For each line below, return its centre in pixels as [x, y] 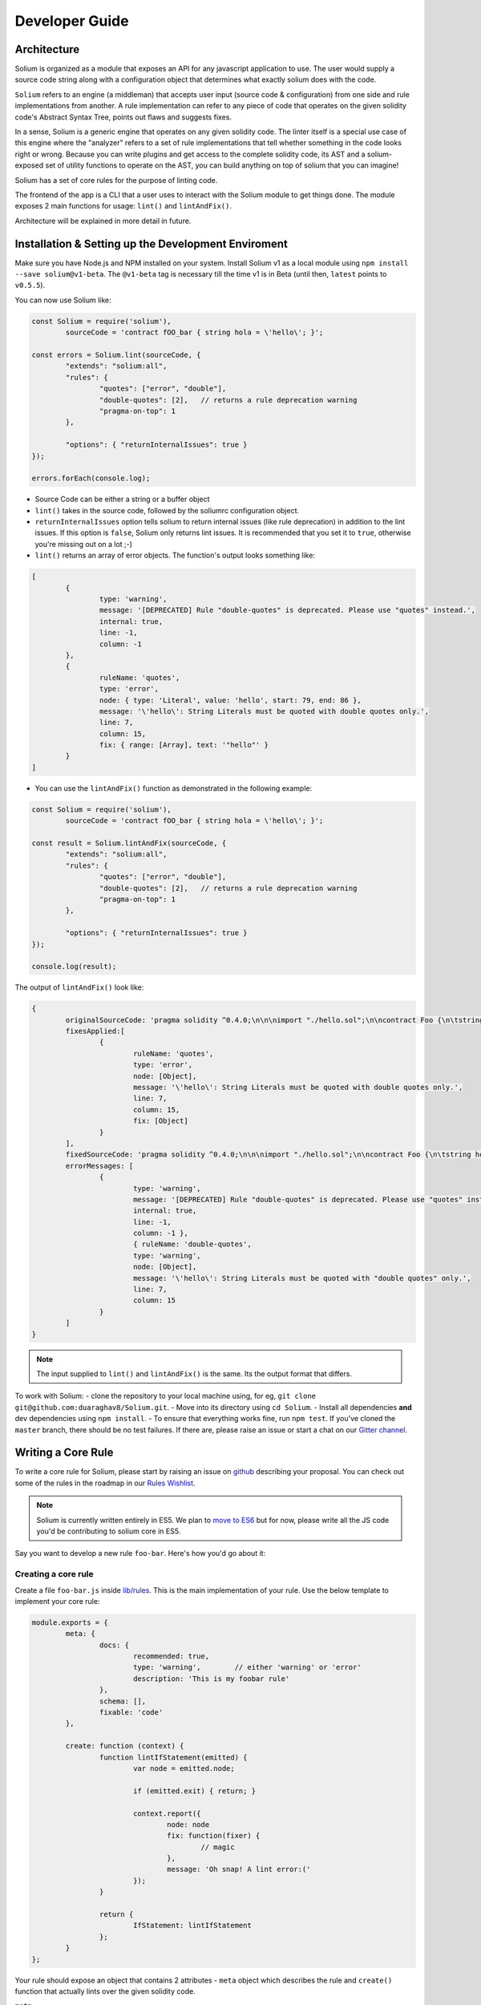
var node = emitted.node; [184, 1768]
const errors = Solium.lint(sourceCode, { [116, 354]
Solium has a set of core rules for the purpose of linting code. [116, 180]
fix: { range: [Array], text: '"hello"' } [184, 745]
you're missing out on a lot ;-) [83, 544]
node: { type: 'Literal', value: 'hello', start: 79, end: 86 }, [230, 700]
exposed [29, 165]
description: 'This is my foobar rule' [211, 1679]
